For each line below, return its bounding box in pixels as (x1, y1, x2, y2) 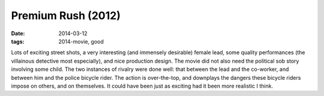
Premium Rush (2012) (11, 9, 121, 22)
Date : (11, 30, 25, 37)
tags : (11, 38, 25, 45)
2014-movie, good (58, 38, 104, 45)
